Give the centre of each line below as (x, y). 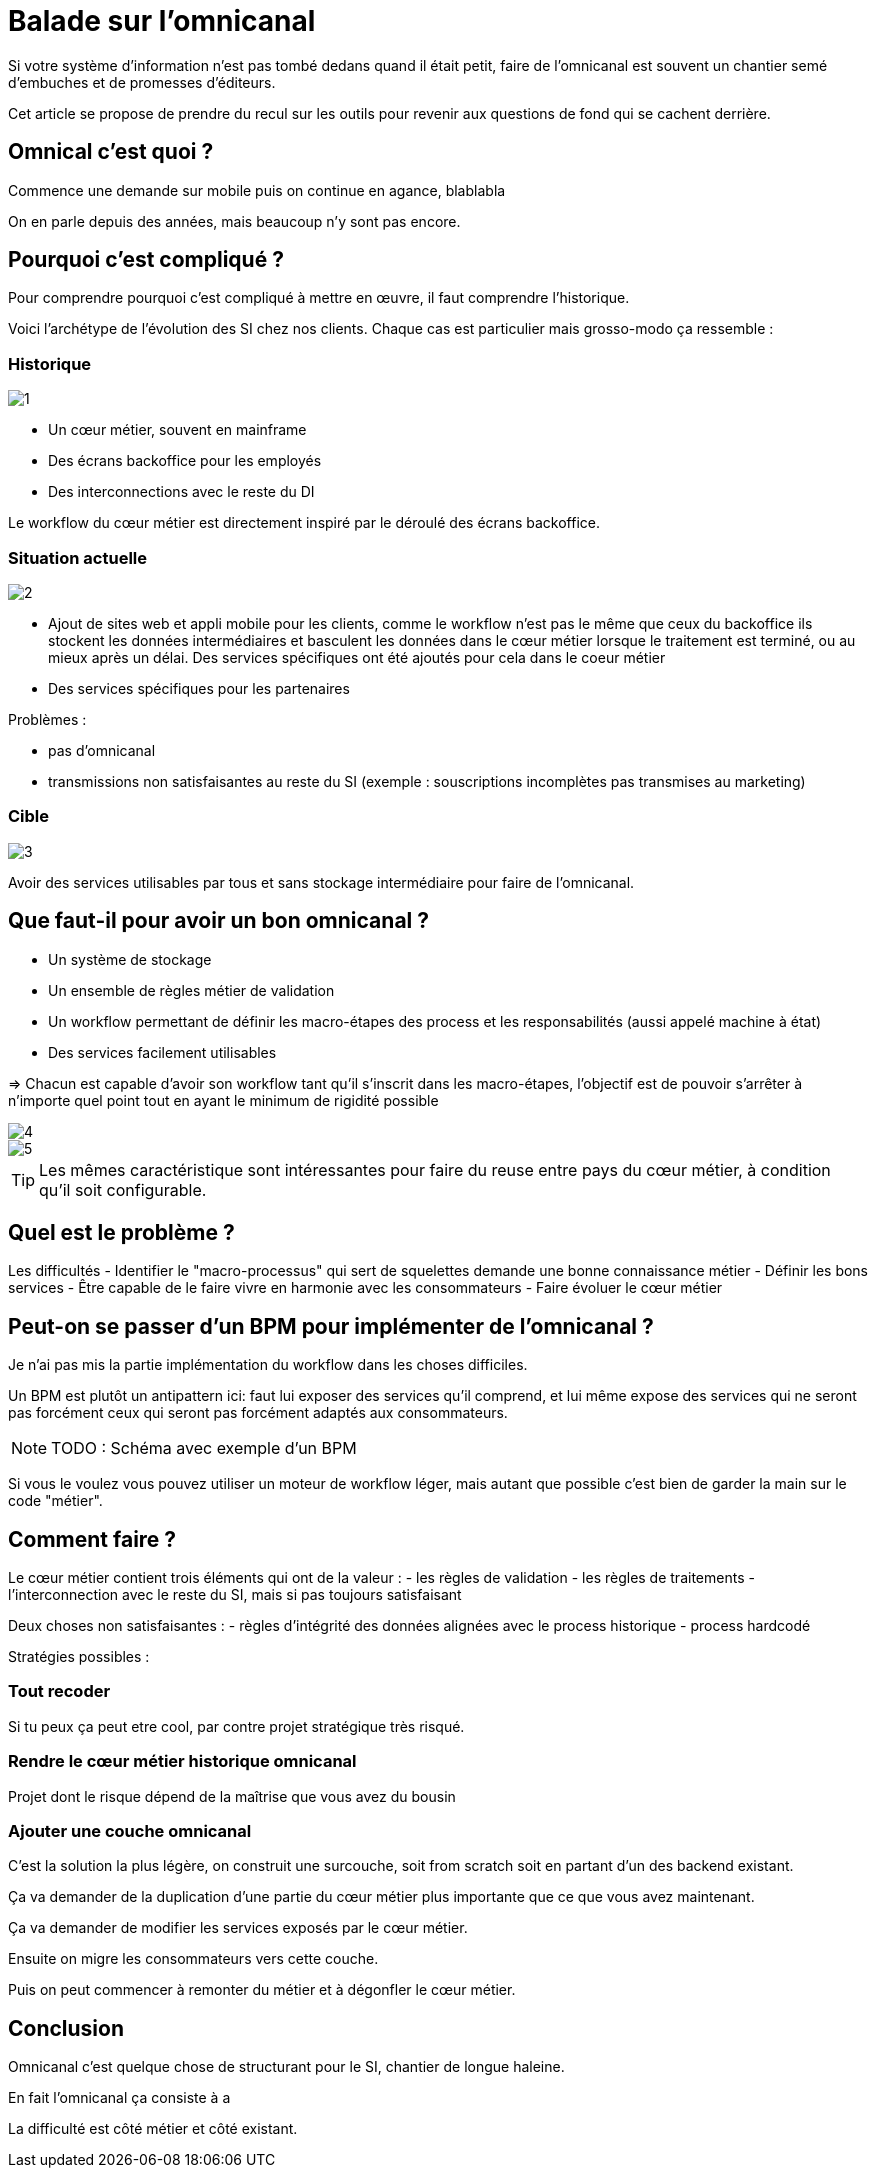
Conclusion (66, 2028)
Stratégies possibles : (79, 1657)
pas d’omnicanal (102, 750)
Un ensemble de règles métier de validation (191, 990)
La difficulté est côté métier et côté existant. (153, 2129)
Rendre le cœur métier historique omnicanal (182, 1761)
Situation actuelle (77, 557)
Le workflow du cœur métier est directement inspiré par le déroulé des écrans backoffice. (304, 523)
